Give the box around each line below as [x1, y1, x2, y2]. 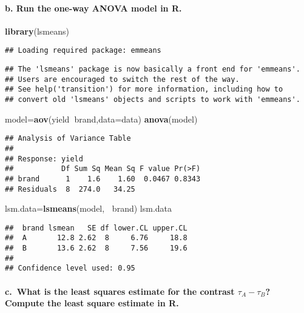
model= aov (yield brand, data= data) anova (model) [5, 112, 198, 125]
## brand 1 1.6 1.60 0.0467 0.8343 [5, 174, 201, 183]
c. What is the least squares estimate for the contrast [5, 284, 235, 297]
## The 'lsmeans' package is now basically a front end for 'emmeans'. [5, 65, 300, 74]
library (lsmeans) [5, 24, 69, 37]
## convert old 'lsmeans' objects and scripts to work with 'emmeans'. [5, 95, 300, 104]
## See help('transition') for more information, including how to [5, 85, 283, 94]
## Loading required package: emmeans [5, 46, 161, 55]
